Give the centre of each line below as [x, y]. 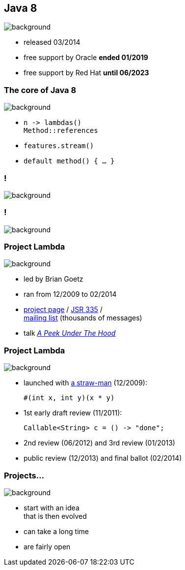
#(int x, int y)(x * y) [69, 398]
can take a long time [56, 531]
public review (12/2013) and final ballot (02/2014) [103, 458]
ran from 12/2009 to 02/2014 [70, 294]
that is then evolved [55, 516]
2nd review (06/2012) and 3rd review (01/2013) [99, 443]
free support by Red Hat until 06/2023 [86, 73]
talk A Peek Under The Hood [70, 333]
